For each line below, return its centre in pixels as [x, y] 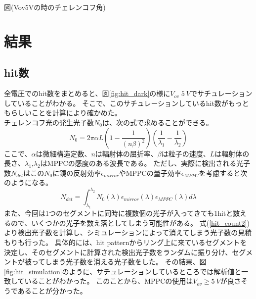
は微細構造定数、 [64, 153]
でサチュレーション [221, 93]
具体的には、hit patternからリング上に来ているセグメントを [151, 242]
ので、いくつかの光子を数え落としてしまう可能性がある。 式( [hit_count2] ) [130, 223]
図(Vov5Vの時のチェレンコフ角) [55, 7]
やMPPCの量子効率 [150, 173]
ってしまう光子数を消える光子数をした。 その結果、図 [119, 262]
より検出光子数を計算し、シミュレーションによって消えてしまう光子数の [121, 232]
